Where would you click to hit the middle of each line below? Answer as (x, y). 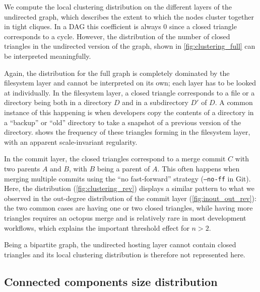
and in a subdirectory (155, 102)
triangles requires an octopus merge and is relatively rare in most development (125, 217)
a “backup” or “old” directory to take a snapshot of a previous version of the (123, 122)
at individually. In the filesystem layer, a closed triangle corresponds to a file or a (129, 92)
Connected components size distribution (111, 281)
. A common (234, 102)
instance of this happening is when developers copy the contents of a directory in (129, 112)
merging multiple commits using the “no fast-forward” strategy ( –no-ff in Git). (127, 178)
